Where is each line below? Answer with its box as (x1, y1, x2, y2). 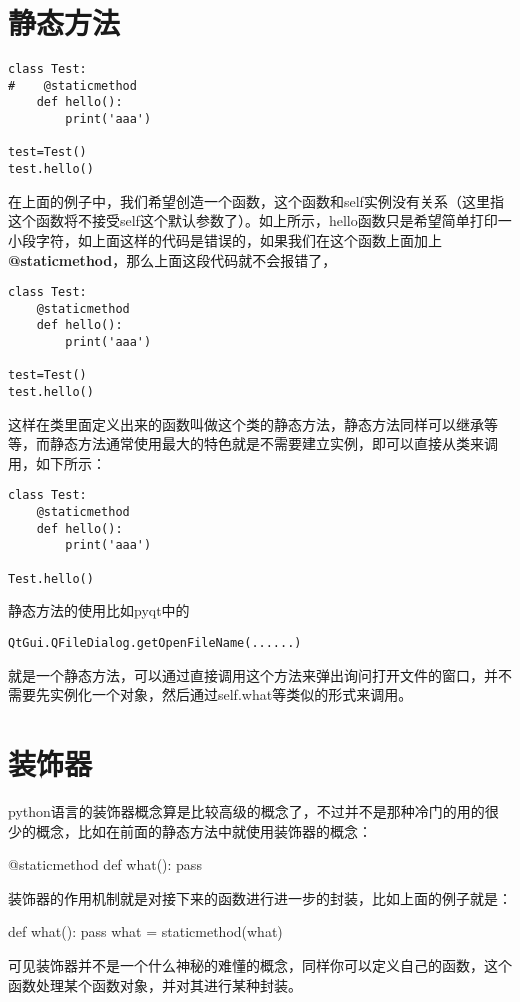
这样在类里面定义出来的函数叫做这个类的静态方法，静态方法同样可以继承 (8, 413, 484, 434)
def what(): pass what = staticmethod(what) (8, 921, 283, 942)
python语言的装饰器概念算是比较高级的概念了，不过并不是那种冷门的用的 (8, 800, 485, 821)
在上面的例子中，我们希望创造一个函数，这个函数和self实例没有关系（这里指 (8, 190, 504, 211)
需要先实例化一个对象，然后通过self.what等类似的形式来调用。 (8, 684, 413, 705)
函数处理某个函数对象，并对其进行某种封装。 (8, 974, 302, 995)
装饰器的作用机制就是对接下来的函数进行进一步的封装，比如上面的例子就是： (8, 887, 512, 908)
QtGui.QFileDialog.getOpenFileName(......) (8, 636, 302, 650)
